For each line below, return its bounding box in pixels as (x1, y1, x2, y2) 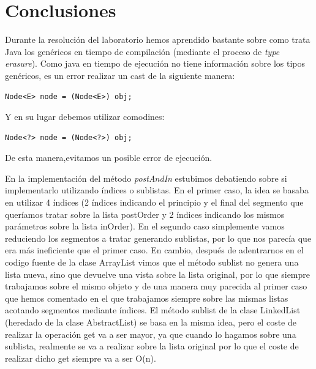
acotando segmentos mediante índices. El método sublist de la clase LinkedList (5, 304, 301, 316)
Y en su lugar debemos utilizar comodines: (5, 110, 165, 123)
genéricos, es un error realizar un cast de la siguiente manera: (5, 69, 235, 81)
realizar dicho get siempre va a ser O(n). (5, 351, 156, 364)
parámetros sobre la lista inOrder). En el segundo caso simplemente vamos (5, 220, 285, 233)
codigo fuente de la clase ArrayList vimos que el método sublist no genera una (5, 256, 299, 269)
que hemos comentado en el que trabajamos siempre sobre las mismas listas (5, 291, 288, 304)
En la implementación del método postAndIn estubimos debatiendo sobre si (5, 171, 287, 184)
